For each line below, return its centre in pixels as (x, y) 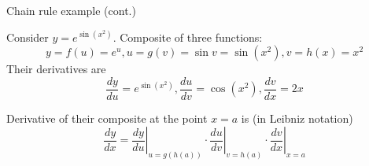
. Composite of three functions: (188, 37)
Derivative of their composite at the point (107, 118)
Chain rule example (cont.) (71, 10)
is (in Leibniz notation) (297, 118)
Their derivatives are (56, 69)
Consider (28, 37)
